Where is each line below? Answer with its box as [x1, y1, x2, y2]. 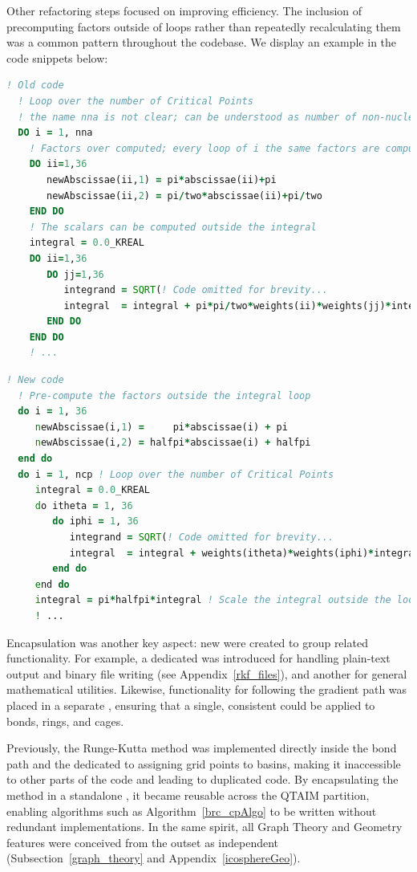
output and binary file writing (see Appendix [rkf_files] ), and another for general [6, 665, 407, 682]
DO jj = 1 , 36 [47, 268, 104, 280]
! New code [6, 374, 64, 386]
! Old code [6, 79, 64, 92]
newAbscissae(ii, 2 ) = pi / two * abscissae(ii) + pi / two [47, 189, 322, 202]
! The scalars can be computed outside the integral [29, 221, 317, 233]
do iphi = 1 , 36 [52, 515, 139, 528]
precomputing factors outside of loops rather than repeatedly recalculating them [6, 18, 401, 35]
